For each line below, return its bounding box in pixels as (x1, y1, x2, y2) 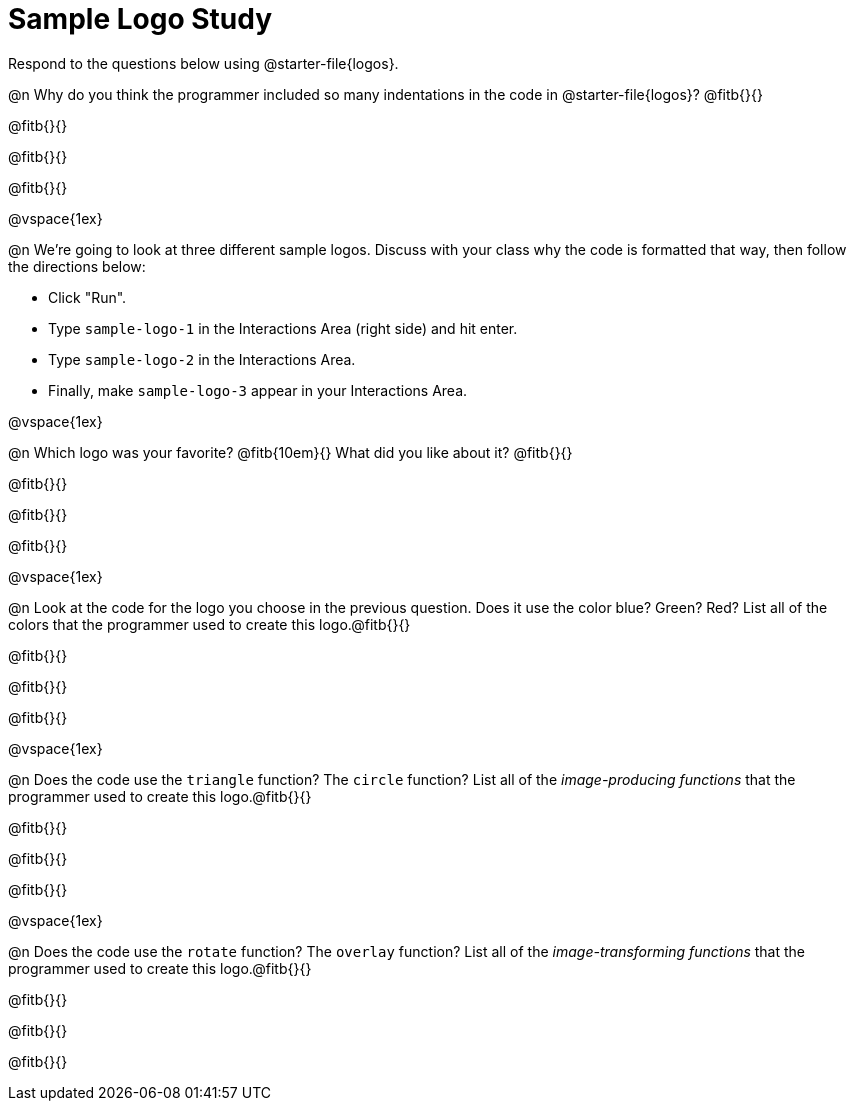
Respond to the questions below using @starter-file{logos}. (8, 54, 399, 72)
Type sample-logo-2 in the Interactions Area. (48, 350, 356, 368)
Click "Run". (48, 288, 127, 306)
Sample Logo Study (8, 2, 273, 36)
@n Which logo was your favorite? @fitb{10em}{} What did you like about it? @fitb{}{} (8, 443, 573, 461)
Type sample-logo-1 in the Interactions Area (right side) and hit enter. (48, 319, 518, 337)
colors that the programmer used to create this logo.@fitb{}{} (8, 615, 411, 633)
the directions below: (8, 257, 146, 275)
